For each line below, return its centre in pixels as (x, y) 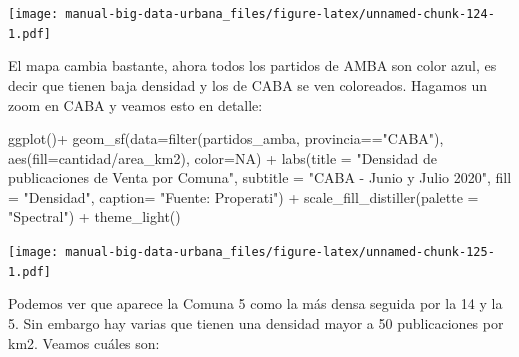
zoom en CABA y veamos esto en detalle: (135, 104)
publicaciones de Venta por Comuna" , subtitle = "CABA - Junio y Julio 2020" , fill (260, 177)
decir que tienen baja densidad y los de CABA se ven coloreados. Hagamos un (247, 84)
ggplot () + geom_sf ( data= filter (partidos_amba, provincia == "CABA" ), (226, 138)
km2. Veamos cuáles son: (84, 342)
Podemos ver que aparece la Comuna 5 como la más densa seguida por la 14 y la (255, 303)
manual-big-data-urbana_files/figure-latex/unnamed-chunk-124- (280, 14)
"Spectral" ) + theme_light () (94, 216)
